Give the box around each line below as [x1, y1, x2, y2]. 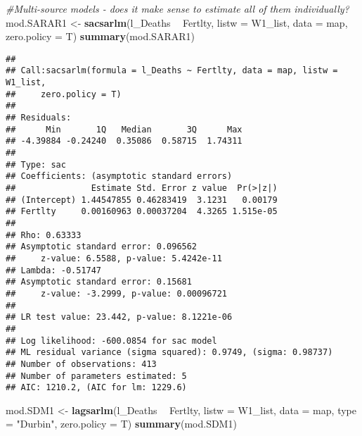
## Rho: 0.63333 [6, 230, 82, 240]
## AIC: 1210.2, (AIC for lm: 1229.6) [6, 382, 187, 393]
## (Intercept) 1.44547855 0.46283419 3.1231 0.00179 [6, 194, 278, 205]
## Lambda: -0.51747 [6, 265, 102, 275]
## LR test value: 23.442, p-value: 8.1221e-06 [6, 312, 233, 323]
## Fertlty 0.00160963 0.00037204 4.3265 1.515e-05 [6, 206, 278, 217]
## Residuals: [6, 113, 72, 123]
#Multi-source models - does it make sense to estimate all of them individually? [6, 1, 349, 15]
